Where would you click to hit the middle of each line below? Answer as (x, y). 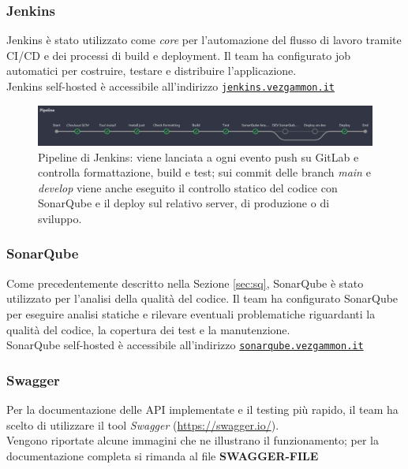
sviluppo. (60, 218)
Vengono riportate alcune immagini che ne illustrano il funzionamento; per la (193, 440)
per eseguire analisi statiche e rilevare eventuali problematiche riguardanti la (191, 313)
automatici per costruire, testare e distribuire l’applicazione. (152, 71)
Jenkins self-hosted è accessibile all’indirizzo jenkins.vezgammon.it (171, 86)
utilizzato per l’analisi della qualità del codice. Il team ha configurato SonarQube (202, 298)
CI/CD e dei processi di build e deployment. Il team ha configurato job (178, 55)
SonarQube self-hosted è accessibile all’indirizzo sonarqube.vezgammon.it (185, 345)
